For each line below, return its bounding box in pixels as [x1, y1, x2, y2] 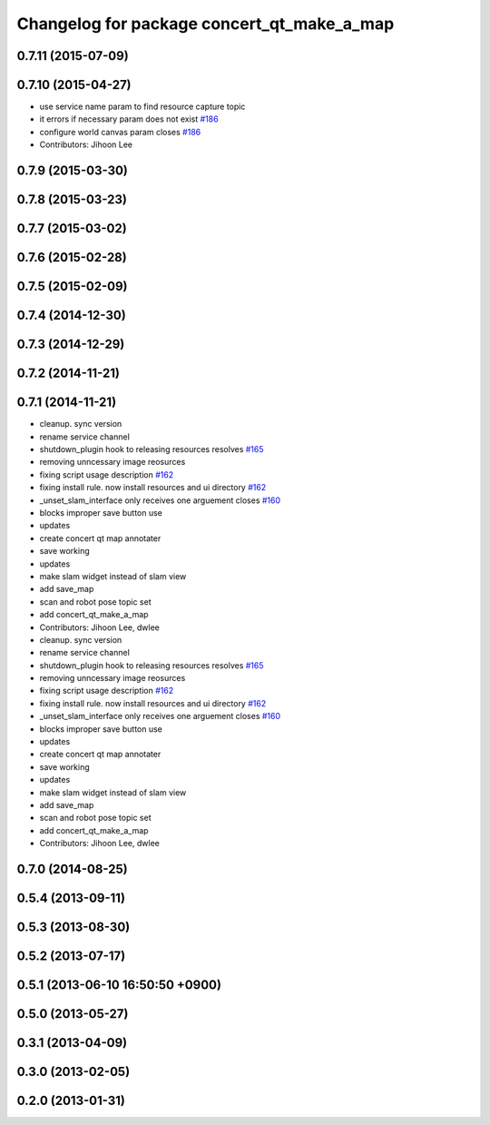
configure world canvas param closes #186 [39, 126, 201, 137]
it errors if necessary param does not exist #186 [39, 113, 219, 124]
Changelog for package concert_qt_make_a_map [16, 14, 395, 34]
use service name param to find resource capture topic [39, 101, 246, 113]
